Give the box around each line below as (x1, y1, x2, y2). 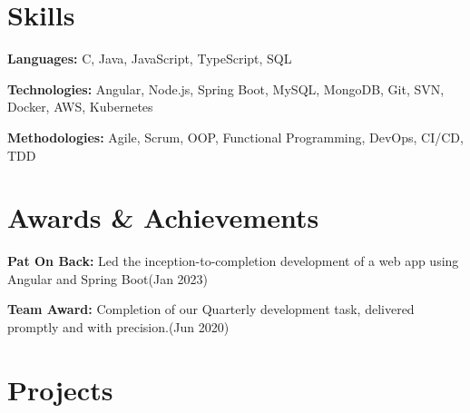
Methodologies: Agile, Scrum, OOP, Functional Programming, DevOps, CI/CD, (7, 127, 464, 146)
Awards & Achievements (7, 199, 319, 236)
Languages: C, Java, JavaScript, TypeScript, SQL (7, 49, 292, 68)
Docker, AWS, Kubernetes (7, 97, 153, 116)
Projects (7, 370, 113, 408)
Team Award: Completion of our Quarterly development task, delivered (7, 300, 415, 319)
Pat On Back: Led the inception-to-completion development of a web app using (7, 251, 459, 270)
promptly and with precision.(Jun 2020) (7, 318, 230, 336)
